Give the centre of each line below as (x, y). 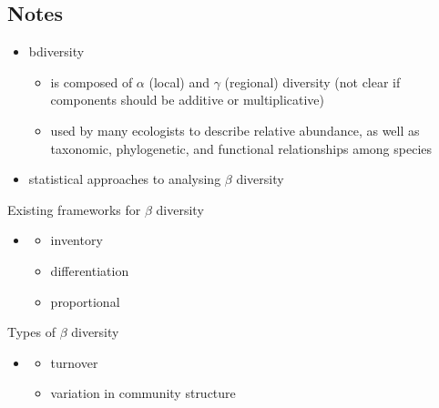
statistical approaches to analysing (125, 179)
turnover (74, 362)
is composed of (92, 82)
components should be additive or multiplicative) (188, 100)
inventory (77, 240)
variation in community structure (143, 393)
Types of (31, 332)
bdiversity (56, 51)
